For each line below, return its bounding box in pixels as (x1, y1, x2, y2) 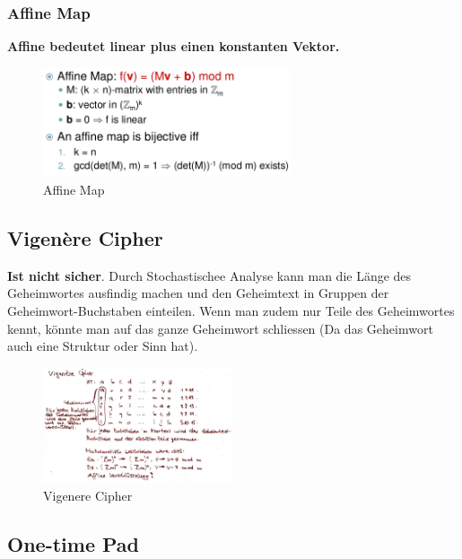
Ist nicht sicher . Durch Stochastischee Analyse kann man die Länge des (7, 266, 412, 284)
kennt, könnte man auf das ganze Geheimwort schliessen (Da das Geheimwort (7, 319, 433, 337)
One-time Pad (7, 529, 139, 557)
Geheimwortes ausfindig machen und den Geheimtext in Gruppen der (7, 284, 389, 302)
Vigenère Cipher (7, 224, 163, 251)
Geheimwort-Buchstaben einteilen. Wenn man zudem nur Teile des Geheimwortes (7, 301, 455, 319)
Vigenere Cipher (43, 485, 133, 504)
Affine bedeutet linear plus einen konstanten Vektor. (7, 37, 340, 56)
